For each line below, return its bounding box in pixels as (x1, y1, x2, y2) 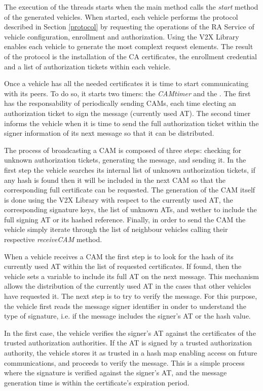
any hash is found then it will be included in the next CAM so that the (4, 174, 226, 185)
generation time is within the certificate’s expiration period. (4, 377, 190, 387)
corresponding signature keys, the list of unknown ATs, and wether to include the (4, 204, 257, 215)
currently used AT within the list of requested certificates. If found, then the (4, 261, 242, 271)
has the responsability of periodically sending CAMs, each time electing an (4, 98, 236, 108)
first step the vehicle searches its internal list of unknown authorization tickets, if (4, 164, 255, 175)
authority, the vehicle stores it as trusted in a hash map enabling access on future (4, 347, 257, 358)
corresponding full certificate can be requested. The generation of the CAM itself (4, 184, 255, 195)
